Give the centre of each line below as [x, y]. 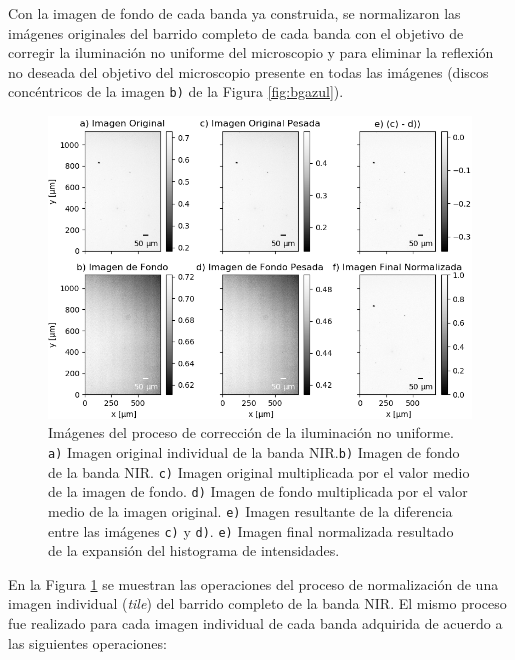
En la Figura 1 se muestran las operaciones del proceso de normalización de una [253, 583]
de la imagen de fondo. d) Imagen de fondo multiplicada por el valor [258, 491]
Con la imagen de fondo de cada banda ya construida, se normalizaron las [234, 13]
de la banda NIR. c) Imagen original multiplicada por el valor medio [259, 471]
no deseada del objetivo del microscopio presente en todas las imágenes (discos [248, 71]
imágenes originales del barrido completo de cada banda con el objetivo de [236, 32]
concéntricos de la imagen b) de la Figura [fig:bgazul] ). [176, 91]
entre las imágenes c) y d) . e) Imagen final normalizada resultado [251, 530]
